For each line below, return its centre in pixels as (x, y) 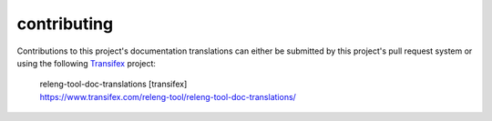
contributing (65, 24)
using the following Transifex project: (87, 63)
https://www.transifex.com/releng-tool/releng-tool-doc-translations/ (168, 96)
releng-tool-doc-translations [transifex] (113, 84)
